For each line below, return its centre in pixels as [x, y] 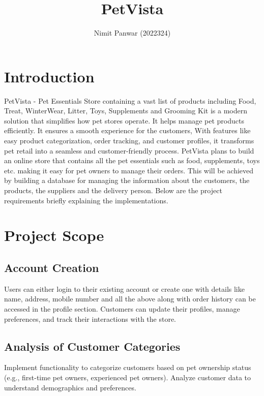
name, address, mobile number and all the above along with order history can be [130, 299]
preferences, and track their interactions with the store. [90, 318]
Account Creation [52, 267]
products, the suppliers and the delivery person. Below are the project [113, 190]
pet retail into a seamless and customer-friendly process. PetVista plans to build [129, 150]
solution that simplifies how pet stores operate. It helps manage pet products [124, 120]
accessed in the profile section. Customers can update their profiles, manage [122, 308]
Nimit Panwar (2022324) [132, 33]
